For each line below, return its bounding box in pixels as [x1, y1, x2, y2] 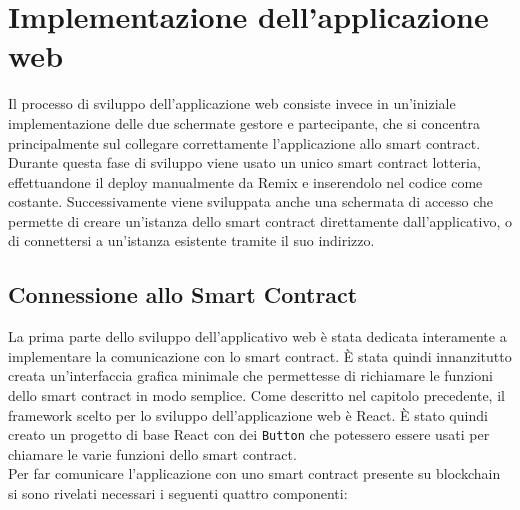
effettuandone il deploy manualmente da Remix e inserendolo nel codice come [8, 171, 483, 192]
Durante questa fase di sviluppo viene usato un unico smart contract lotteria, [8, 152, 481, 173]
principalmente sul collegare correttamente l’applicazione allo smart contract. [8, 132, 481, 153]
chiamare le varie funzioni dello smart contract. [8, 443, 297, 464]
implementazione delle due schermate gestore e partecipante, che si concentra [8, 112, 481, 133]
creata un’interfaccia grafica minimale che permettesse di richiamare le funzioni [8, 365, 493, 386]
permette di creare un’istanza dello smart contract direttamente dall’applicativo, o [8, 210, 512, 231]
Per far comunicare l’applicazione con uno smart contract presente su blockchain [8, 463, 501, 484]
